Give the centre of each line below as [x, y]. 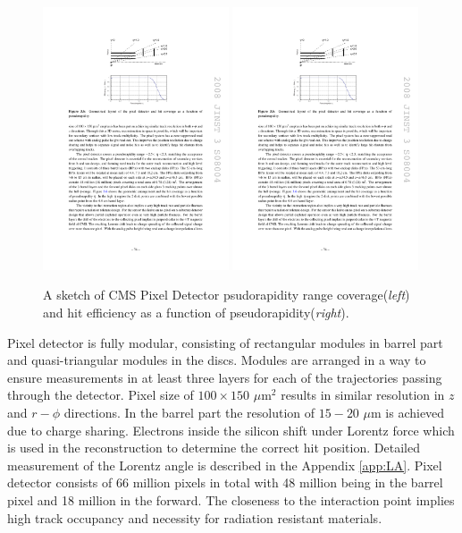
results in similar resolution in [363, 395]
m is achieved [408, 412]
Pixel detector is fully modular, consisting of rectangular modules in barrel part [225, 342]
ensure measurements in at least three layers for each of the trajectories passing [225, 377]
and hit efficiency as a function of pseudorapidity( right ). [196, 313]
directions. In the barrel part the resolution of [189, 412]
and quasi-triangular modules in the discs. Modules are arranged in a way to [217, 360]
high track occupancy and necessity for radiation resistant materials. [195, 517]
